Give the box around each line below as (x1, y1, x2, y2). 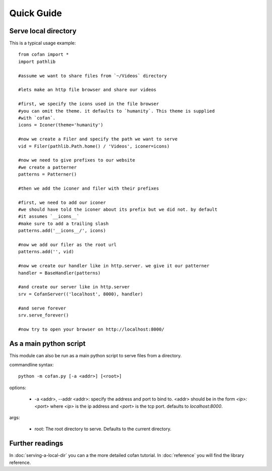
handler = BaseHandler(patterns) (18, 270, 101, 276)
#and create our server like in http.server (18, 284, 130, 290)
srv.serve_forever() (18, 312, 69, 318)
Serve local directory (9, 27, 77, 35)
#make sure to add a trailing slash (18, 220, 109, 226)
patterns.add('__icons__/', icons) (18, 228, 106, 233)
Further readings (9, 439, 63, 448)
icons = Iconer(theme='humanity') (18, 122, 103, 128)
